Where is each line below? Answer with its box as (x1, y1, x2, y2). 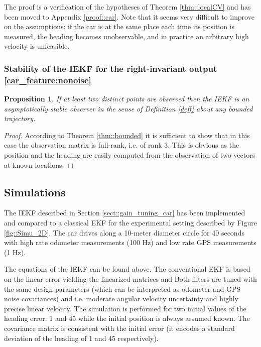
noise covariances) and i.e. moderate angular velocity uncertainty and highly (4, 293, 238, 304)
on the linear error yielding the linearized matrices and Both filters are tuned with (4, 274, 257, 284)
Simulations (4, 184, 66, 199)
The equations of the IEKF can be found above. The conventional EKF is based (4, 264, 250, 274)
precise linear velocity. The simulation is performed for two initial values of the (4, 303, 246, 313)
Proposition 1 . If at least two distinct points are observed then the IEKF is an (4, 93, 249, 104)
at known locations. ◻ (4, 159, 74, 170)
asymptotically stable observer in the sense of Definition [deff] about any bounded (4, 103, 253, 113)
